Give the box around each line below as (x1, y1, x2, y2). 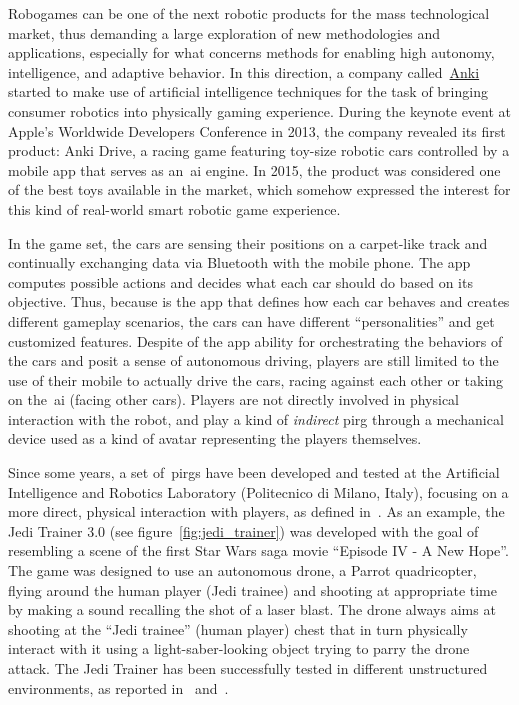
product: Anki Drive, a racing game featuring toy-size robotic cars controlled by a (8, 140, 510, 161)
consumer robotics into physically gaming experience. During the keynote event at (8, 100, 512, 121)
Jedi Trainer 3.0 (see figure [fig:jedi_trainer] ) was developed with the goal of (8, 520, 479, 541)
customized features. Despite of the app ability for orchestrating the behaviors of (8, 330, 503, 351)
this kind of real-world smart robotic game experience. (8, 198, 341, 219)
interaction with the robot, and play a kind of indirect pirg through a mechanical (8, 408, 504, 429)
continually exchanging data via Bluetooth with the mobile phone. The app (8, 252, 471, 273)
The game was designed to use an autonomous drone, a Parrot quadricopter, (8, 560, 477, 581)
